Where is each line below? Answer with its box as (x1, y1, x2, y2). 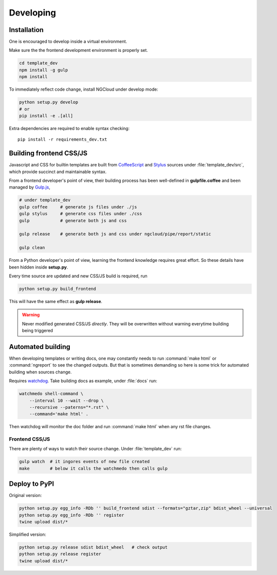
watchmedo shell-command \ (19, 391, 83, 397)
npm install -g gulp (19, 67, 68, 73)
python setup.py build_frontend (19, 286, 97, 291)
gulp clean (19, 245, 45, 251)
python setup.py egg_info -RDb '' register (19, 512, 125, 518)
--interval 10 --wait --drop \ (29, 398, 104, 403)
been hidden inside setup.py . (9, 264, 68, 270)
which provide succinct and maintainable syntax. (9, 169, 107, 175)
